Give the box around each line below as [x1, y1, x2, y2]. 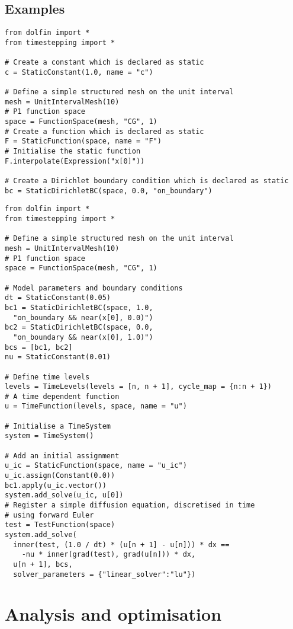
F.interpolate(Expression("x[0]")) [5, 157, 145, 165]
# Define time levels [5, 372, 90, 381]
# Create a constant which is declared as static [5, 58, 204, 67]
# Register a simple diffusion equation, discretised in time [5, 501, 255, 510]
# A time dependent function [5, 392, 120, 401]
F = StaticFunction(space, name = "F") [5, 137, 162, 146]
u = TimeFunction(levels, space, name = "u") [5, 402, 187, 411]
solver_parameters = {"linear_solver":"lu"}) [13, 570, 196, 579]
